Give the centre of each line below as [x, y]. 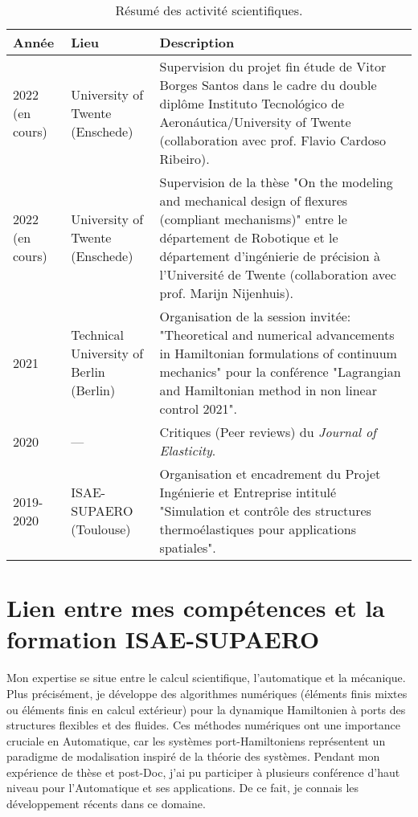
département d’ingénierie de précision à [270, 256]
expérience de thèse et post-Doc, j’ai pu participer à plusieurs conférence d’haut [203, 772]
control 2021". [198, 408]
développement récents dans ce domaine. [106, 804]
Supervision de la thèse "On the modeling [276, 182]
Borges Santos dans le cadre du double [268, 85]
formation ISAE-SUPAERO [163, 639]
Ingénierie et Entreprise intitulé [248, 492]
